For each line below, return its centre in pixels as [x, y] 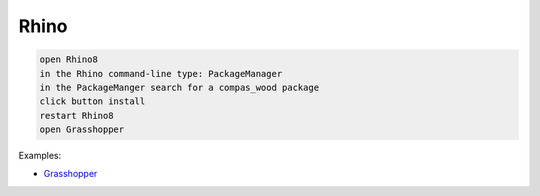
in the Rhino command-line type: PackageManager [161, 73]
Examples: [40, 156]
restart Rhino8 [76, 115]
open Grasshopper [82, 129]
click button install [92, 101]
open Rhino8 [69, 59]
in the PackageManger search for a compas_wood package [179, 87]
